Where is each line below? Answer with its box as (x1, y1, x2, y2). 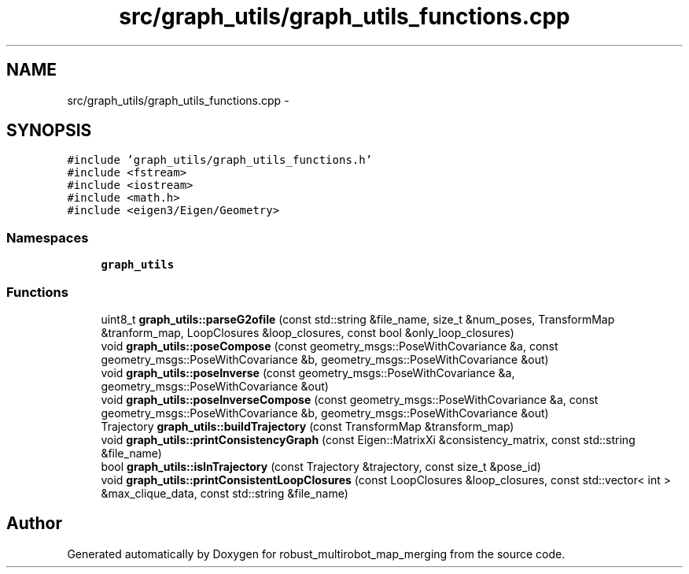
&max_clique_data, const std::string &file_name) (101, 486, 348, 500)
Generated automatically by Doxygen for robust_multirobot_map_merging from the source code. (67, 546, 566, 561)
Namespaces (6, 229, 89, 246)
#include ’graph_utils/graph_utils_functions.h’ (67, 154, 373, 167)
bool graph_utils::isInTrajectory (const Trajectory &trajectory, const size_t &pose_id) (101, 459, 541, 473)
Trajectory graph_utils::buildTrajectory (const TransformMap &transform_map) (101, 419, 514, 433)
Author (6, 513, 62, 534)
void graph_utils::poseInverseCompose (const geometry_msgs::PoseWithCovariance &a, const (101, 392, 599, 406)
